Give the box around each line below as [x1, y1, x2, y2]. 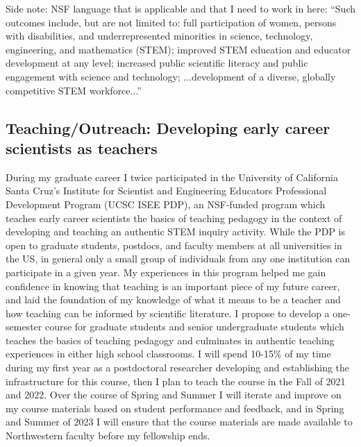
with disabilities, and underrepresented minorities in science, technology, [6, 28, 313, 43]
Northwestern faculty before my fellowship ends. [6, 428, 210, 443]
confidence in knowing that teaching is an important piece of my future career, [6, 278, 340, 293]
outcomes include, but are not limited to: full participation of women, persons [6, 15, 337, 29]
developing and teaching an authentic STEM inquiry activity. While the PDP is [6, 224, 346, 239]
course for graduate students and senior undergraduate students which [44, 319, 344, 334]
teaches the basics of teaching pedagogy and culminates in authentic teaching [6, 332, 335, 347]
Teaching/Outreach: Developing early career [6, 117, 330, 138]
